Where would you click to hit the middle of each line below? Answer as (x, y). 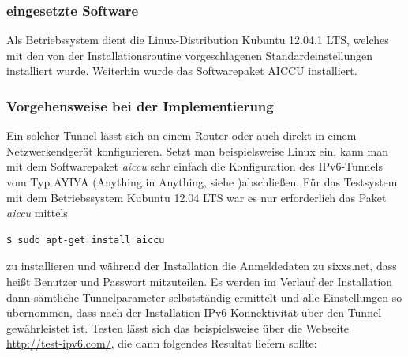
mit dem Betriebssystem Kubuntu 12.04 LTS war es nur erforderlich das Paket (197, 197)
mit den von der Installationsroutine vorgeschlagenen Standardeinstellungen (190, 55)
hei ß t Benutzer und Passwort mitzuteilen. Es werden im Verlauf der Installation (200, 281)
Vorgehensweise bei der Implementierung (140, 105)
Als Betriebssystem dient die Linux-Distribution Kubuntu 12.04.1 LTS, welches (198, 40)
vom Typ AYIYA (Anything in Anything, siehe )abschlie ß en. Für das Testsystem (202, 182)
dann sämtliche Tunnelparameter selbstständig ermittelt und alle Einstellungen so (204, 297)
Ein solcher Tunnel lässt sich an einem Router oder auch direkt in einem (182, 135)
